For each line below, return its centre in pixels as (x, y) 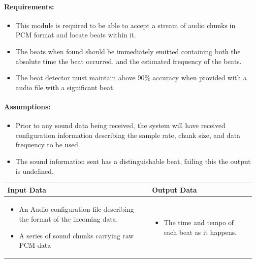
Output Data (174, 189)
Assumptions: (27, 106)
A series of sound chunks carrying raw (76, 235)
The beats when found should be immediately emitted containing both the (128, 51)
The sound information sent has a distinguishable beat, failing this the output (133, 161)
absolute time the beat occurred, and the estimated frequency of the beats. (128, 61)
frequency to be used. (48, 145)
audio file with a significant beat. (65, 87)
